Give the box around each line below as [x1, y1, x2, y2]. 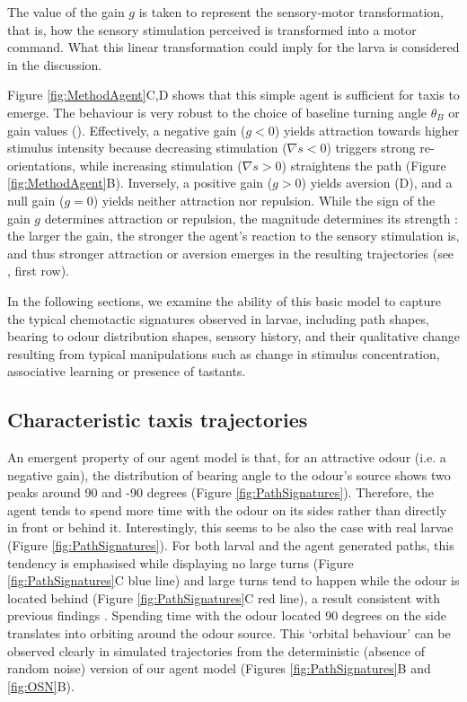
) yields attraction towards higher [274, 120, 460, 139]
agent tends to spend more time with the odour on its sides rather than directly [7, 500, 447, 519]
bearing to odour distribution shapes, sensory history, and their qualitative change [7, 327, 460, 346]
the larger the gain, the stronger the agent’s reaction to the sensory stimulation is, [7, 226, 460, 245]
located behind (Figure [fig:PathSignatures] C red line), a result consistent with [7, 588, 440, 607]
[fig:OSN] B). [7, 676, 75, 695]
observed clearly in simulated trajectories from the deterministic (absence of [7, 641, 425, 660]
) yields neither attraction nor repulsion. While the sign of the [93, 190, 436, 209]
